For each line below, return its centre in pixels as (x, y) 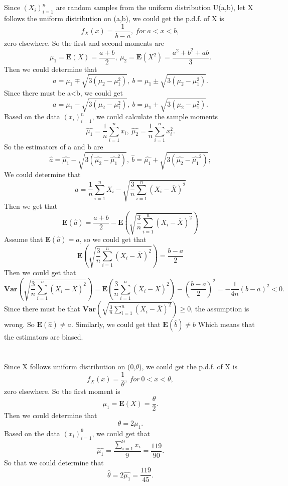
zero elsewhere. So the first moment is (62, 391)
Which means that (226, 324)
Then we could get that (40, 272)
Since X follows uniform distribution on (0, (70, 366)
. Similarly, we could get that (116, 324)
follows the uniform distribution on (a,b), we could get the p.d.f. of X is (114, 18)
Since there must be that (42, 309)
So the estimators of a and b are (54, 146)
